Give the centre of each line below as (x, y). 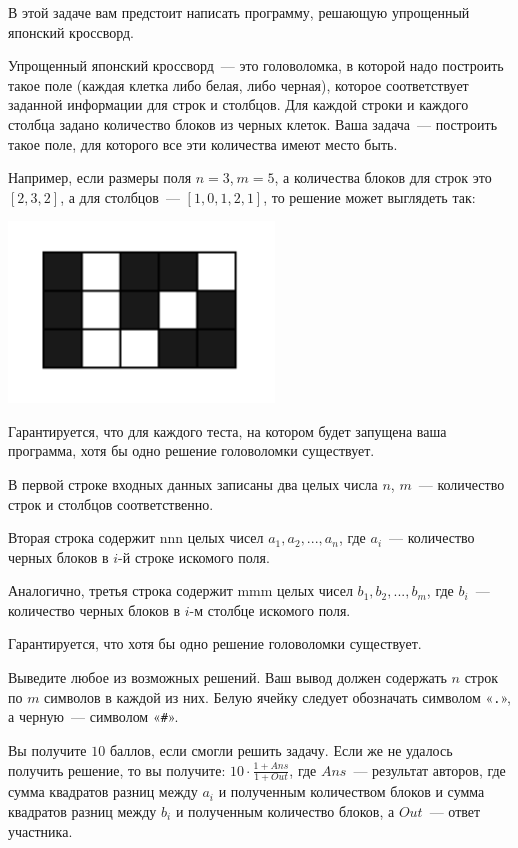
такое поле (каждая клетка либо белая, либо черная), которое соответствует (238, 84)
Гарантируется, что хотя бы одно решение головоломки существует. (215, 643)
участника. (40, 830)
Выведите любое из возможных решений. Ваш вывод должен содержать (227, 677)
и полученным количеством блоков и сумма (351, 791)
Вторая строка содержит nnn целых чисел (136, 537)
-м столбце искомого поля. (270, 609)
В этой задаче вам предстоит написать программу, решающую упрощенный (239, 12)
